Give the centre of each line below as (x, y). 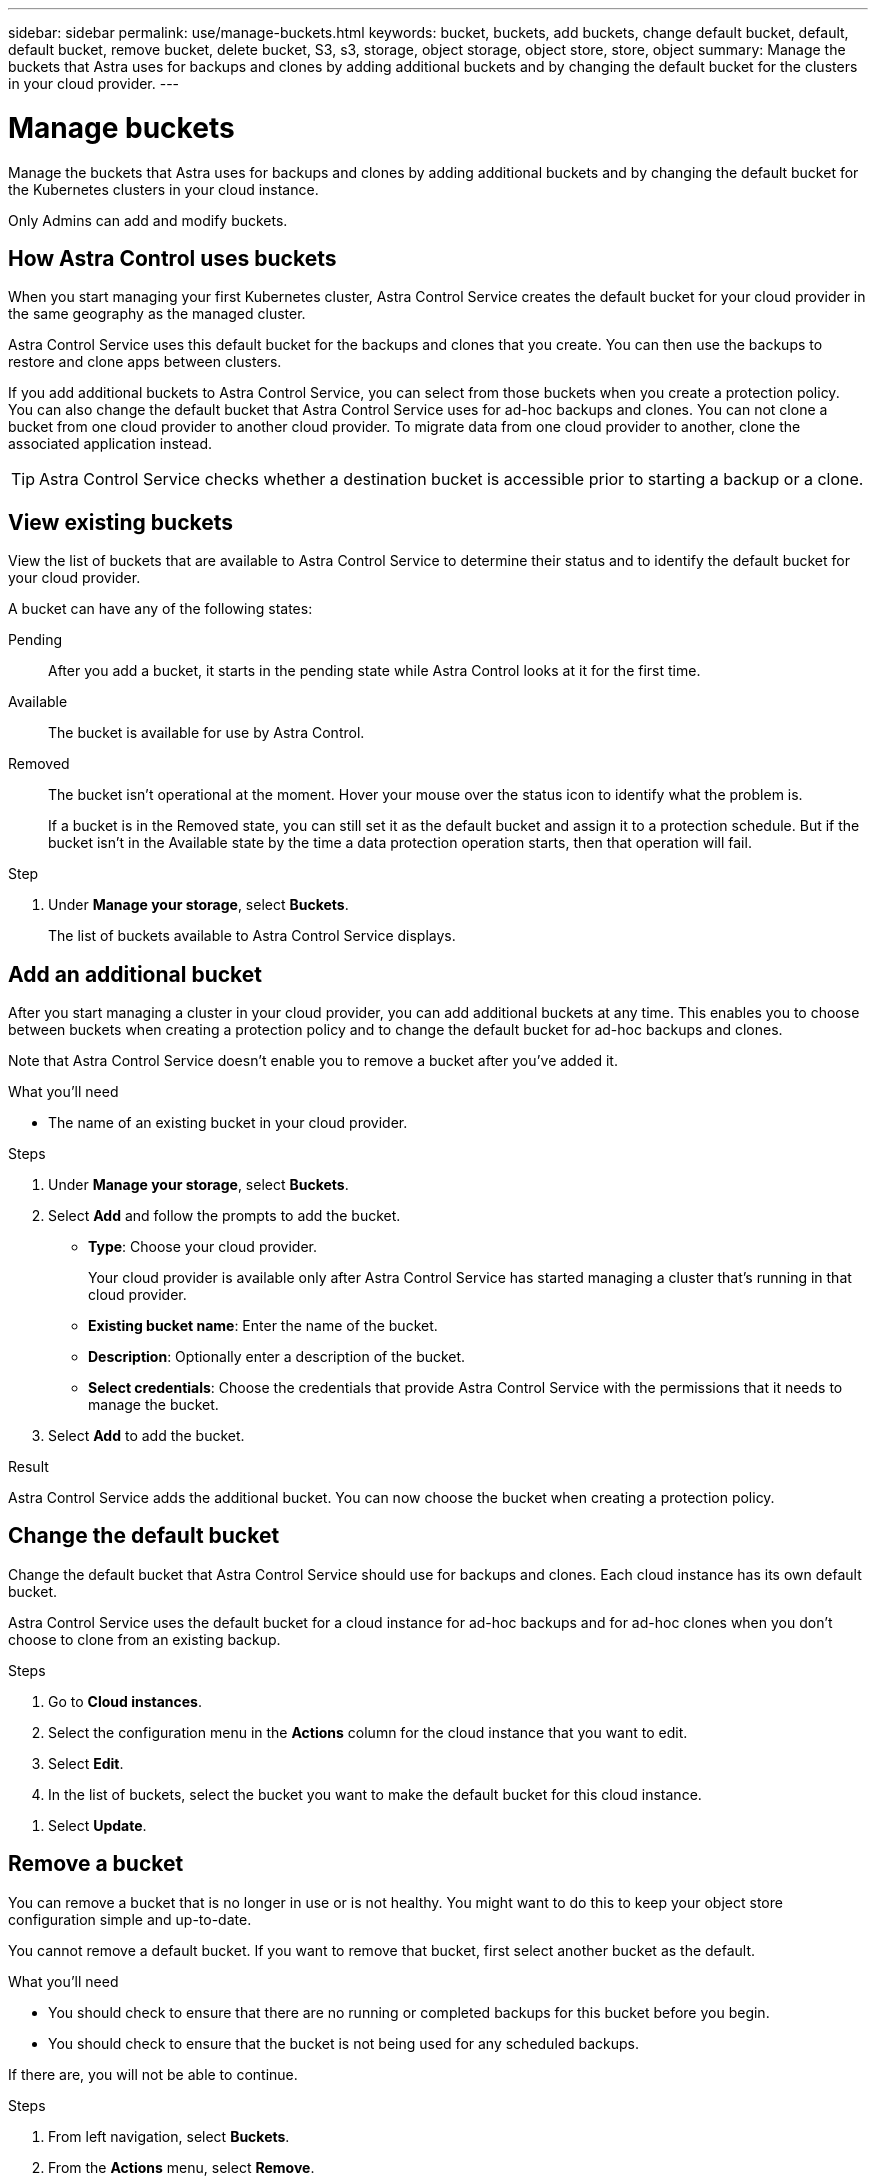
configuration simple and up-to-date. (130, 1919)
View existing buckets (121, 522)
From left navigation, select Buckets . (169, 2136)
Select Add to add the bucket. (146, 1436)
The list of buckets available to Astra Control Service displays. (252, 936)
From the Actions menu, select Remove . (181, 2167)
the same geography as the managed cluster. (157, 314)
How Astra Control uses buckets (172, 258)
